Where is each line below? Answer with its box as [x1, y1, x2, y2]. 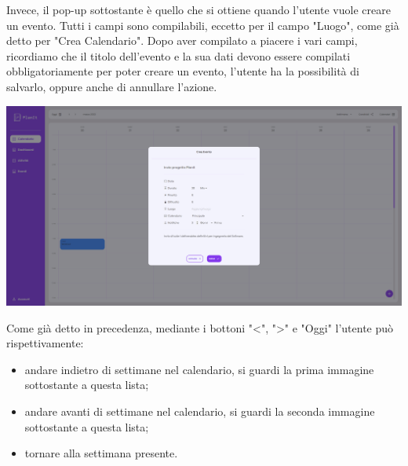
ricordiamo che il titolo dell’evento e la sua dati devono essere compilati [6, 47, 351, 64]
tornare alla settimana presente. [24, 445, 178, 461]
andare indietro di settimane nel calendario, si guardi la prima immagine [24, 361, 374, 377]
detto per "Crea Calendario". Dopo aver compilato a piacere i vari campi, [6, 32, 358, 49]
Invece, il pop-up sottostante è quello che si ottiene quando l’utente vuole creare [6, 2, 391, 17]
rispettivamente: [6, 335, 84, 351]
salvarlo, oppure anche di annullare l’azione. [6, 78, 217, 94]
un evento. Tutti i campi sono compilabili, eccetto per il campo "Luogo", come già [6, 17, 399, 33]
